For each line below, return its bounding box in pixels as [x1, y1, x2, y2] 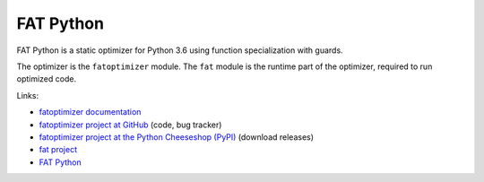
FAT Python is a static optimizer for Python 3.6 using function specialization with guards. [16, 45, 344, 56]
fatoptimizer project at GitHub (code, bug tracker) [39, 119, 222, 130]
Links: [16, 90, 39, 100]
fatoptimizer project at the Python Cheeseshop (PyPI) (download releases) [39, 131, 314, 143]
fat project [39, 144, 78, 155]
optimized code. [16, 74, 76, 84]
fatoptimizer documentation [39, 107, 142, 117]
